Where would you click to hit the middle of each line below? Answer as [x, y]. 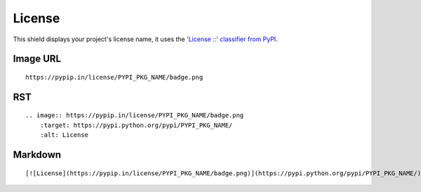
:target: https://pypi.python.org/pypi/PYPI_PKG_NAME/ [136, 125]
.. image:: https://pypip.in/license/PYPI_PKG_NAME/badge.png [135, 116]
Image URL [37, 59]
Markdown [37, 155]
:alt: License [64, 135]
